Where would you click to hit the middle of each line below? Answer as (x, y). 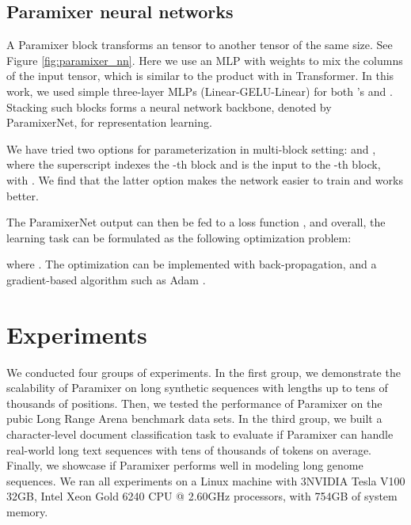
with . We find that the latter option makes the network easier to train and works (205, 179)
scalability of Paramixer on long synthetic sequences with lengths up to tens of (197, 388)
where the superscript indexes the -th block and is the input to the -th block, (194, 164)
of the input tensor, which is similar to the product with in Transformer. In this (200, 76)
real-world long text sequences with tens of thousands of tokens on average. (189, 449)
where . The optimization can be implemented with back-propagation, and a (192, 264)
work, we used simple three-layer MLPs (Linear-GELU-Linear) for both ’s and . (200, 91)
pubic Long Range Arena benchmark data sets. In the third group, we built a (194, 418)
